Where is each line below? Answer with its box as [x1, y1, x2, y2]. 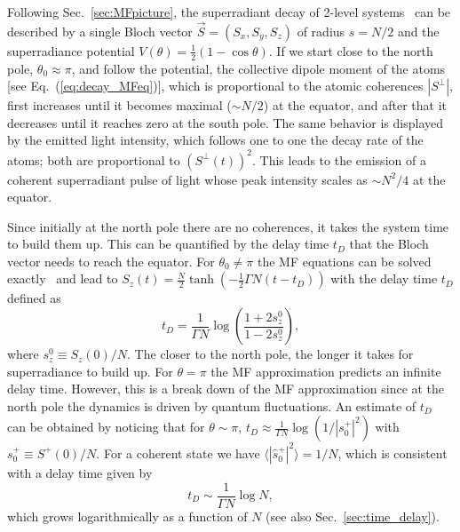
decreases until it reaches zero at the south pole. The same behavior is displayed [7, 113, 444, 131]
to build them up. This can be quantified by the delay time [7, 234, 329, 253]
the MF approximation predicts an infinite [210, 361, 441, 380]
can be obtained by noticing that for [7, 417, 205, 436]
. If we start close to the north [268, 41, 433, 60]
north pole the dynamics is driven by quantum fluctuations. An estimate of [7, 396, 416, 415]
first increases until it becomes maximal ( [7, 96, 232, 115]
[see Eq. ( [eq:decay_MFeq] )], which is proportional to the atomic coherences [7, 76, 424, 95]
